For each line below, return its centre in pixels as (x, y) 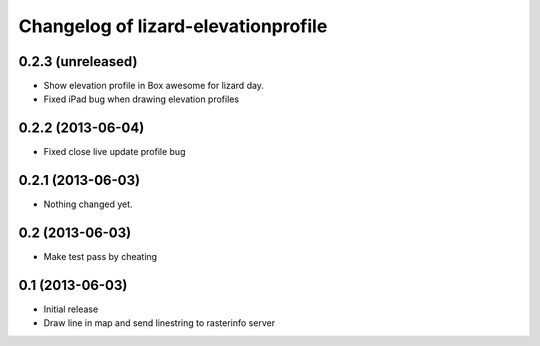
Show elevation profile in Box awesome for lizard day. (154, 86)
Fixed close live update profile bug (114, 152)
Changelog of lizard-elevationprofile (173, 26)
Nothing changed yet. (88, 204)
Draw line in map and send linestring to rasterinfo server (159, 323)
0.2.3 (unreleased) (78, 61)
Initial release (71, 309)
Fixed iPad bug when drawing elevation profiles (141, 99)
